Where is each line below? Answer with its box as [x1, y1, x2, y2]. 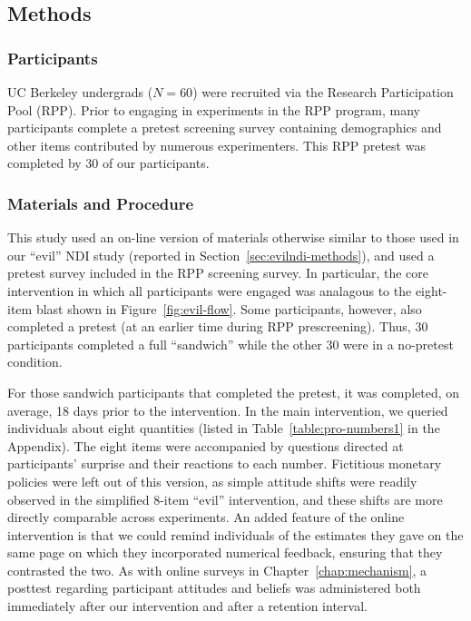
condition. [7, 352, 63, 371]
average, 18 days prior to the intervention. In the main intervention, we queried [7, 400, 448, 419]
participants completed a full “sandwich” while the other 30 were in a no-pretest [7, 334, 454, 353]
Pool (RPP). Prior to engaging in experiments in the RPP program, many [7, 100, 420, 119]
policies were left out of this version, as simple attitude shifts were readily [7, 471, 417, 490]
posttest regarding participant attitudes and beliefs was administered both [7, 578, 421, 597]
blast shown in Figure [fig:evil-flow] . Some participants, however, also [35, 299, 422, 318]
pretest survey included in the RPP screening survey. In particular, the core [7, 263, 428, 282]
